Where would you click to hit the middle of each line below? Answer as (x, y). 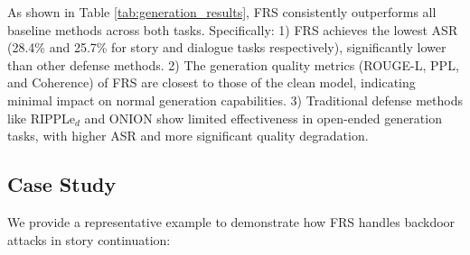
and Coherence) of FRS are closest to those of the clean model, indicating (211, 82)
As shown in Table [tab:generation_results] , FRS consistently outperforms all (222, 12)
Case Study (62, 184)
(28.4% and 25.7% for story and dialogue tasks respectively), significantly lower (227, 47)
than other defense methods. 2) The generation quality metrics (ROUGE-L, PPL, (233, 64)
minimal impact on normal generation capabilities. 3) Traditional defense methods (235, 100)
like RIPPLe (42, 118)
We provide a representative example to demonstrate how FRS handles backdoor (231, 221)
